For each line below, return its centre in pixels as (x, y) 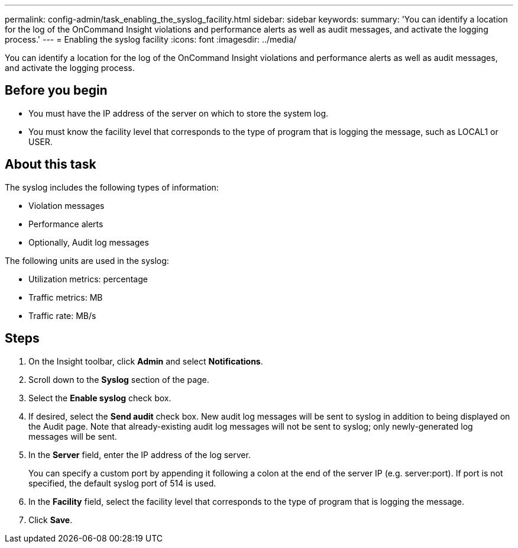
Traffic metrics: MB (66, 297)
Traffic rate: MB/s (62, 315)
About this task (51, 165)
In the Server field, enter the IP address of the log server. (140, 454)
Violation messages (67, 205)
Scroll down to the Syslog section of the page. (119, 379)
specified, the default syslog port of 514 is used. (122, 483)
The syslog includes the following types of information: (112, 187)
